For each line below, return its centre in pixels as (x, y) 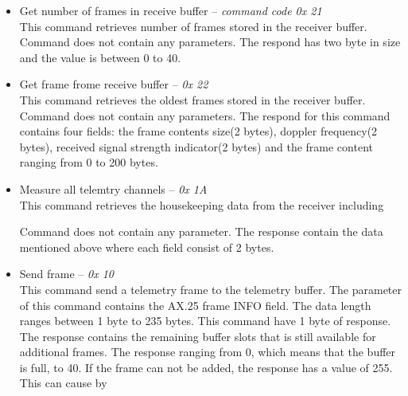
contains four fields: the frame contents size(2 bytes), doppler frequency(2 (198, 131)
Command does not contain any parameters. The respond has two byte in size (210, 42)
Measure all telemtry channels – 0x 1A (113, 188)
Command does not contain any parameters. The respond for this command (205, 115)
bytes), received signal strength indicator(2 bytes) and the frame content (196, 146)
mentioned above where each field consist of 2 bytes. (147, 247)
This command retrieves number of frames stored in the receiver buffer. (193, 26)
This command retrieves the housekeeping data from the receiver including (202, 204)
